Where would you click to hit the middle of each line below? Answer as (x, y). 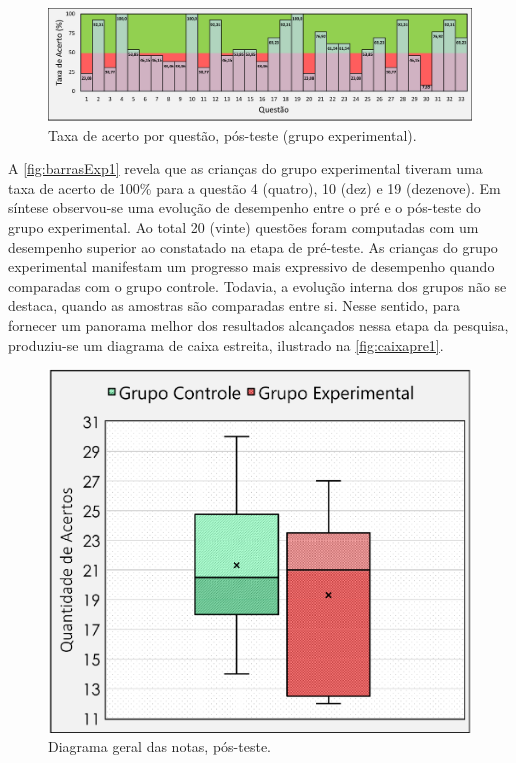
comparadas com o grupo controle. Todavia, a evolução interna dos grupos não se (257, 285)
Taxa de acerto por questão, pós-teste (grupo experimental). (232, 134)
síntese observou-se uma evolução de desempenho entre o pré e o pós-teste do (244, 207)
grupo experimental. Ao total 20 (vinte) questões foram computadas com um (243, 227)
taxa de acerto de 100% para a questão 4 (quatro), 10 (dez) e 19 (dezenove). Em (254, 187)
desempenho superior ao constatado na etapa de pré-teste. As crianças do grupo (253, 246)
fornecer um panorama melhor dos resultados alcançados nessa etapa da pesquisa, (258, 324)
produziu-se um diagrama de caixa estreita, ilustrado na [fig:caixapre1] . (226, 344)
